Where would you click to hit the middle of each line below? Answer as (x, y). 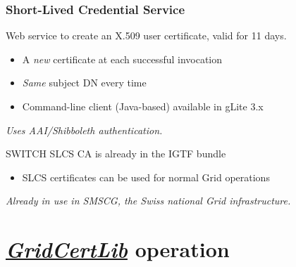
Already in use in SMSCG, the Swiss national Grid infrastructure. (148, 201)
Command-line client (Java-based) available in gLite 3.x (143, 106)
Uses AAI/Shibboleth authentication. (84, 130)
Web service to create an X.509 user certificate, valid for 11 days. (146, 35)
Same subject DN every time (84, 83)
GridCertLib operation (118, 249)
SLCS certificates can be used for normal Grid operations (146, 177)
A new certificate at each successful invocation (122, 59)
